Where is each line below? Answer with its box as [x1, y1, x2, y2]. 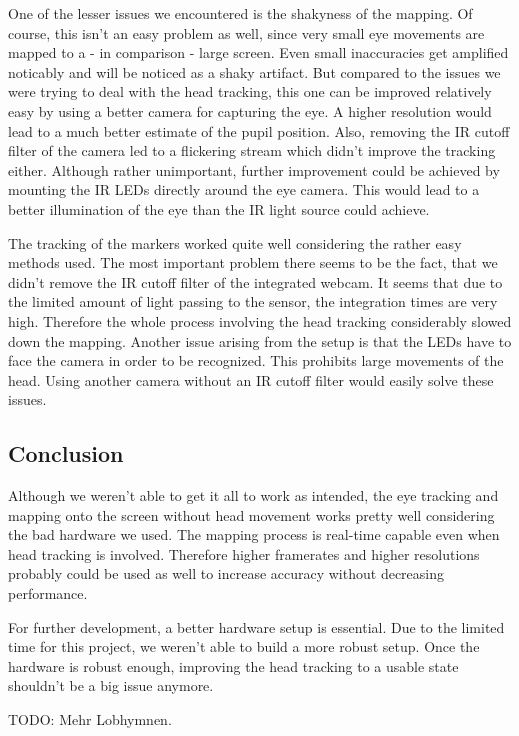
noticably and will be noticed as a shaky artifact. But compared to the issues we [8, 61, 501, 82]
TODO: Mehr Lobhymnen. [8, 709, 172, 730]
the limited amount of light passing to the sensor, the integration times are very [8, 291, 498, 312]
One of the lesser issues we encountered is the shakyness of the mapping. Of [8, 3, 473, 23]
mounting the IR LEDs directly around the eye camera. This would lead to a [8, 179, 480, 200]
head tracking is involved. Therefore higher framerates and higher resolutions [8, 543, 480, 564]
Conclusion [8, 438, 124, 469]
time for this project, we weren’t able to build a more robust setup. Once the [8, 636, 480, 657]
